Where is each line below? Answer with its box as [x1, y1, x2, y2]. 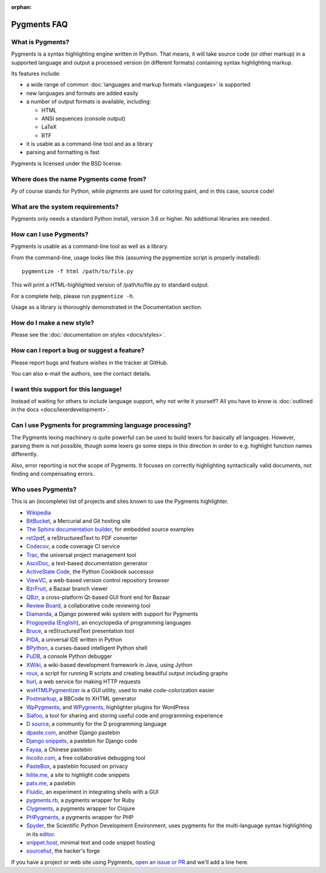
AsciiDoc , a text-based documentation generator [26, 560, 148, 566]
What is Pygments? [11, 37, 69, 46]
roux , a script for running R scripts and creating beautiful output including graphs [26, 670, 228, 677]
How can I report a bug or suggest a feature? [11, 346, 145, 355]
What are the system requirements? [11, 203, 119, 211]
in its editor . [26, 830, 56, 837]
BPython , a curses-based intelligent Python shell [26, 644, 148, 651]
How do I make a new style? [11, 318, 95, 326]
